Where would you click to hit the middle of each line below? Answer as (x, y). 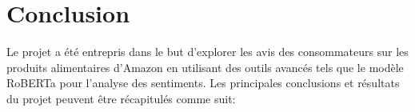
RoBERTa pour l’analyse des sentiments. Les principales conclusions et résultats (203, 83)
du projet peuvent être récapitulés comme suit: (121, 98)
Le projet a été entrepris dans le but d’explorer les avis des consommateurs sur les (207, 52)
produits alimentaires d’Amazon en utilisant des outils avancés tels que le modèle (205, 67)
